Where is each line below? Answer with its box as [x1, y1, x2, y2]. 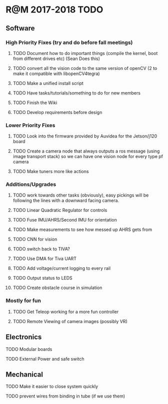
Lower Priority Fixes [5, 121, 55, 128]
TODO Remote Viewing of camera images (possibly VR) [12, 318, 128, 324]
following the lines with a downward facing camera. [12, 197, 119, 203]
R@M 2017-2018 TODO [5, 4, 103, 15]
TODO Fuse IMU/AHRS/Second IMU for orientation [12, 217, 117, 223]
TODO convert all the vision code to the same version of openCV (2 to [12, 65, 157, 71]
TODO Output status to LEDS [12, 275, 73, 281]
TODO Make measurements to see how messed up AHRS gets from [12, 226, 152, 232]
